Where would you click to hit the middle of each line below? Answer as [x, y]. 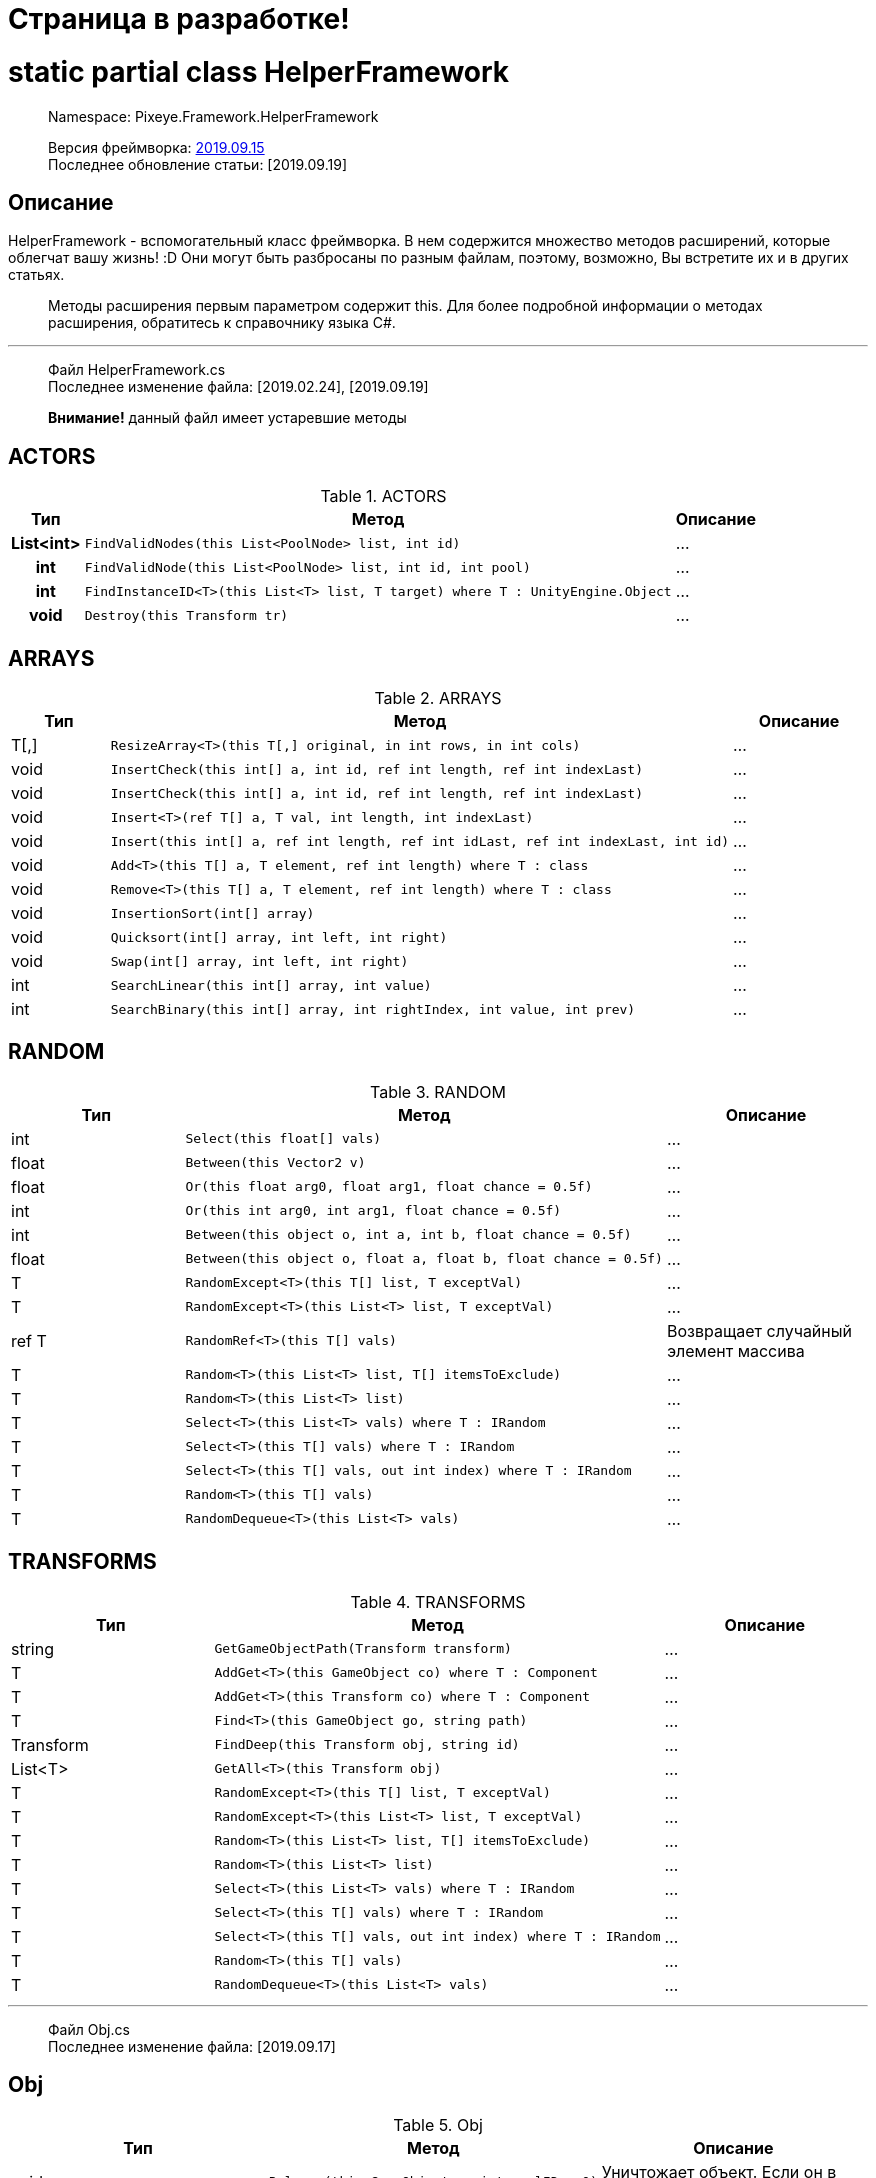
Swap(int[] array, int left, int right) [259, 961]
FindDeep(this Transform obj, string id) [367, 1745]
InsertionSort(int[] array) [212, 913]
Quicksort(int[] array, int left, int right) [279, 937]
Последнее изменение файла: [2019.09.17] [192, 2046]
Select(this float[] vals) [283, 1139]
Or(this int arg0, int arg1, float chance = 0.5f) [373, 1211]
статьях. [36, 275]
